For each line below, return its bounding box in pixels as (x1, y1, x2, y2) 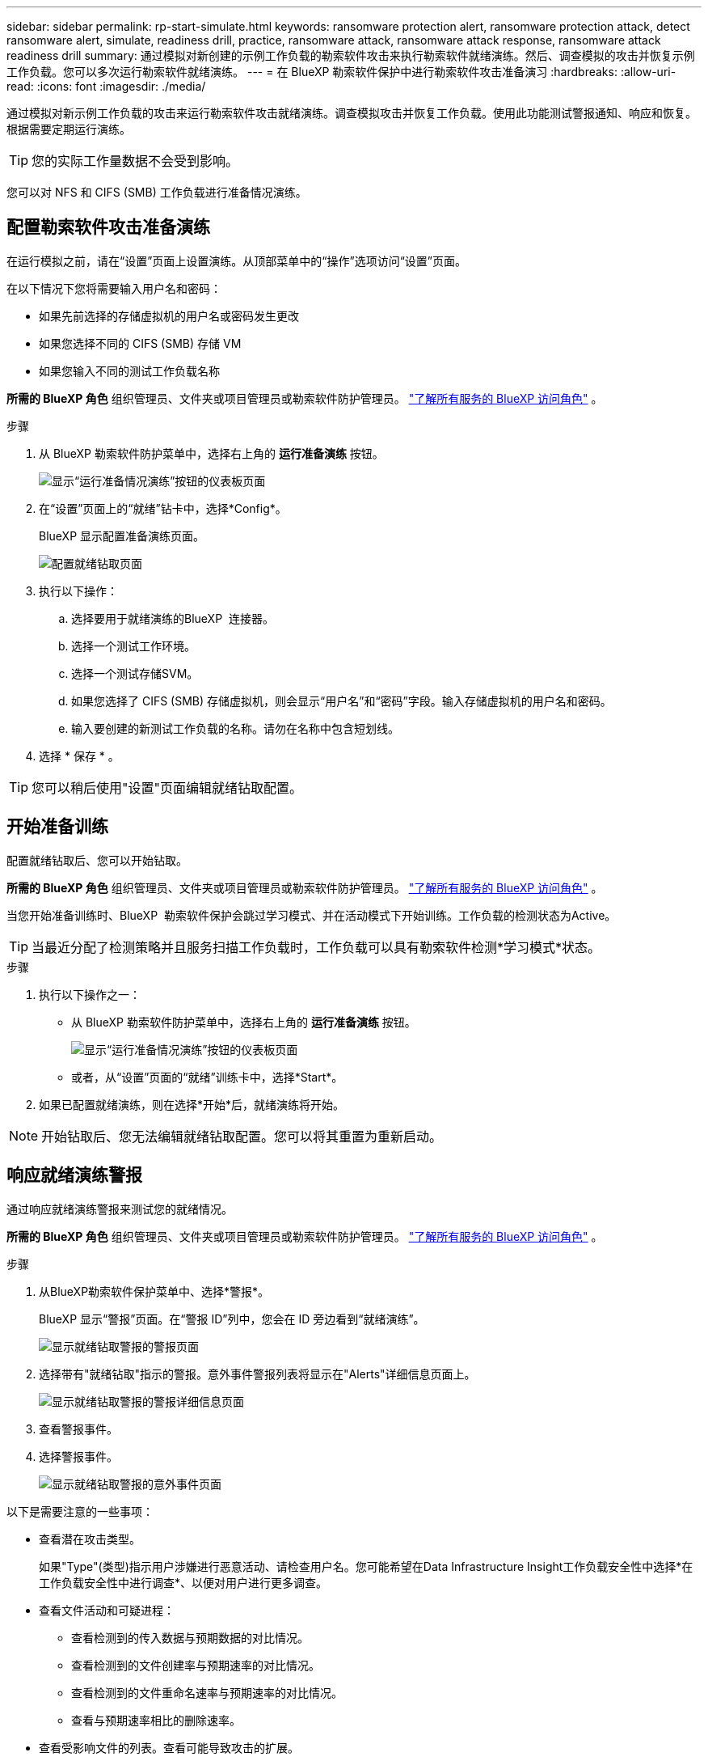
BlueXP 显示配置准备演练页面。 (39, 528, 205, 543)
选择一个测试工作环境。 (71, 638, 196, 653)
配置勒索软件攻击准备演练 (6, 217, 210, 238)
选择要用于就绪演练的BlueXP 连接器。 (71, 611, 274, 625)
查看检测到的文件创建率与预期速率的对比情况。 (71, 1657, 320, 1672)
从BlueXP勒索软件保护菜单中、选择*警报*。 (39, 1284, 270, 1298)
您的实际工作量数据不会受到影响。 (32, 153, 239, 169)
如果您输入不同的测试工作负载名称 (39, 363, 220, 378)
